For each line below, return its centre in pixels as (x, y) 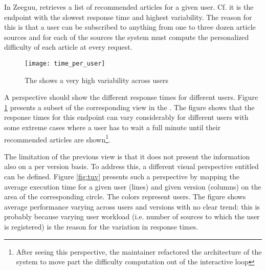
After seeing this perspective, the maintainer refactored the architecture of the (139, 251)
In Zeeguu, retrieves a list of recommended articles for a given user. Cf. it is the (129, 7)
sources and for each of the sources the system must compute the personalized (127, 37)
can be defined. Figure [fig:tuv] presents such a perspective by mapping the (122, 176)
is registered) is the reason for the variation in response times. (101, 226)
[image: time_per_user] (65, 63)
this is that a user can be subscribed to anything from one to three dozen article (130, 27)
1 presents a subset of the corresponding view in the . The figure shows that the (129, 107)
